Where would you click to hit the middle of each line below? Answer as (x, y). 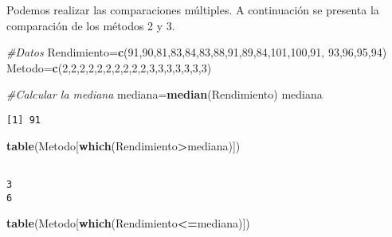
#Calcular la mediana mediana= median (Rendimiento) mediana (165, 94)
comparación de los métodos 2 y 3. (91, 25)
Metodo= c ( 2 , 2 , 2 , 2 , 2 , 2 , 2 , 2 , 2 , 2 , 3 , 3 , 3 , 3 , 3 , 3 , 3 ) (109, 67)
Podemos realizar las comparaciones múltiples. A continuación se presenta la (193, 10)
